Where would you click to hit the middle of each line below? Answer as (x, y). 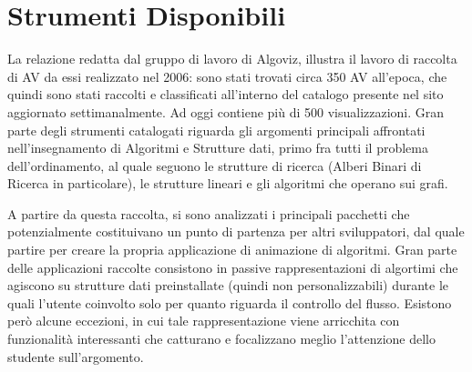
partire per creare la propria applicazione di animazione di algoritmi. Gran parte (232, 250)
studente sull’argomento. (76, 356)
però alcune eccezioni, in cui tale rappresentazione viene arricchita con (204, 321)
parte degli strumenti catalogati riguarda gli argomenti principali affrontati (216, 130)
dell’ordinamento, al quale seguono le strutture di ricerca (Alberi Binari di (215, 165)
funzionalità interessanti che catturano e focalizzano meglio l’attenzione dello (222, 339)
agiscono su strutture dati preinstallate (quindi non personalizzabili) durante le (228, 285)
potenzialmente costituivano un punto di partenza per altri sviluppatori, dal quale (236, 231)
